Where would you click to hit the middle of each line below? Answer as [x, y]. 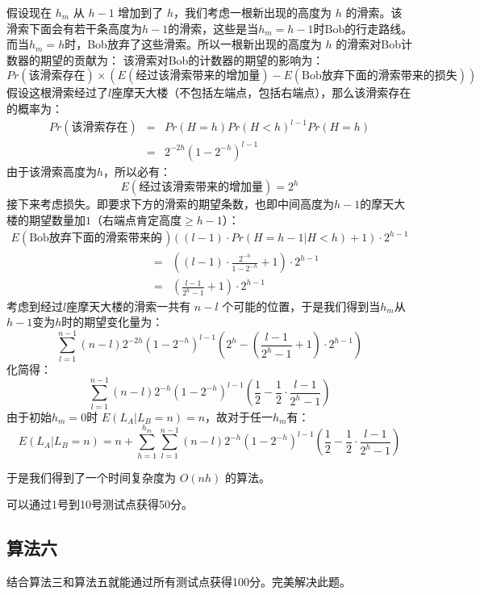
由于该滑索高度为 [52, 171]
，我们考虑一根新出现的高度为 [253, 12]
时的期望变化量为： [113, 322]
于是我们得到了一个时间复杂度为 [91, 477]
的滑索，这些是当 [213, 28]
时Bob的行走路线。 [363, 28]
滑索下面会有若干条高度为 [74, 28]
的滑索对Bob [368, 44]
